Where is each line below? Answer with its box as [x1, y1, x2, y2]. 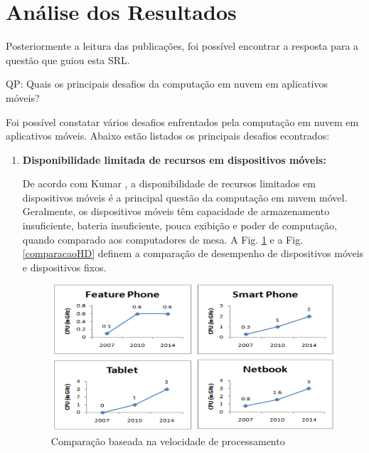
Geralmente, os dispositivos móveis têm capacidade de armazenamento [22, 204, 330, 219]
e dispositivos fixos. [22, 259, 107, 274]
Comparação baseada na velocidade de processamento [50, 433, 285, 448]
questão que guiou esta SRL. [6, 52, 130, 67]
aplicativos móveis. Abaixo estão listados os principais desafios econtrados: [6, 128, 330, 143]
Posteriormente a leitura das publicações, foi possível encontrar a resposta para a [6, 38, 359, 53]
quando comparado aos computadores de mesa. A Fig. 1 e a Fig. [22, 231, 304, 246]
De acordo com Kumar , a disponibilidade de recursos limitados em [22, 176, 316, 191]
